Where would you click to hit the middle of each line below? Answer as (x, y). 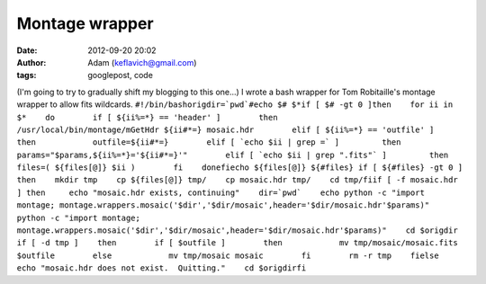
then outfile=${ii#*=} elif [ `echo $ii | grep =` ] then (209, 142)
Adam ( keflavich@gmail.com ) (142, 62)
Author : (31, 62)
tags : (27, 75)
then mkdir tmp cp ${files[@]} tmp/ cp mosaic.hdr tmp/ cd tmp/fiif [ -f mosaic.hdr (237, 180)
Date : (27, 50)
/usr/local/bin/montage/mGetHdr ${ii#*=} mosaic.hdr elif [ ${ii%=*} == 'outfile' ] (225, 129)
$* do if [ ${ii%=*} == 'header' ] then (147, 117)
